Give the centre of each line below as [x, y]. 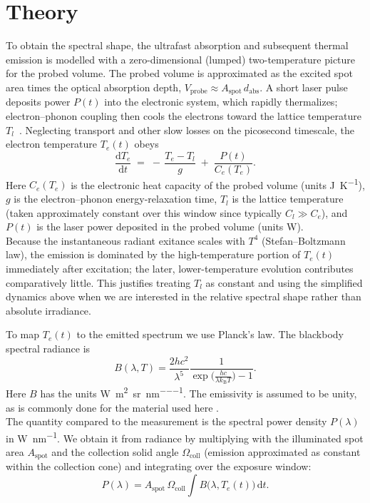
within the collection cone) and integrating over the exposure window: [159, 466]
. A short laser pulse [304, 87]
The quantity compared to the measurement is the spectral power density [166, 421]
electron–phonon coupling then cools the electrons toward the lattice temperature [184, 115]
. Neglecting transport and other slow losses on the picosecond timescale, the [186, 129]
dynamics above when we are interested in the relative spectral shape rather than [184, 296]
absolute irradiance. [48, 310]
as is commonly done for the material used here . [112, 407]
